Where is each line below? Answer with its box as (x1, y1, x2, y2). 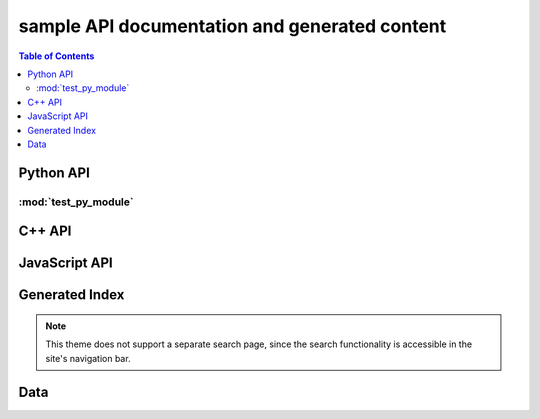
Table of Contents (18, 50, 95, 62)
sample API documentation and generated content (18, 15, 447, 37)
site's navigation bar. (45, 352, 131, 364)
